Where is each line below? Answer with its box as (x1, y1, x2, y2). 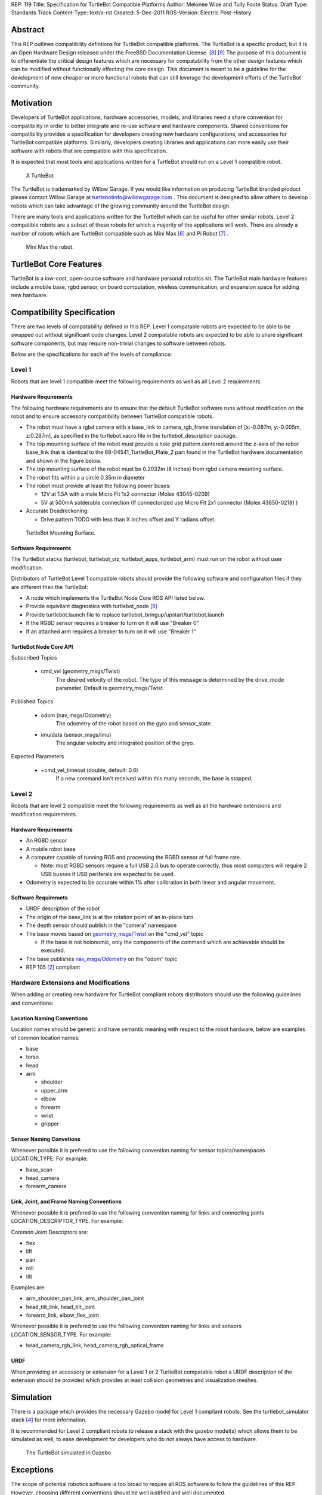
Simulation (11, 1392, 52, 1402)
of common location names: (11, 1034, 80, 1041)
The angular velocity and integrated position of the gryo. (55, 739, 195, 747)
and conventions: (11, 999, 54, 1006)
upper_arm (41, 1087, 68, 1094)
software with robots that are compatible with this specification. (11, 147, 168, 154)
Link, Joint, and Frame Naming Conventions (11, 1198, 122, 1205)
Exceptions (11, 1465, 54, 1475)
